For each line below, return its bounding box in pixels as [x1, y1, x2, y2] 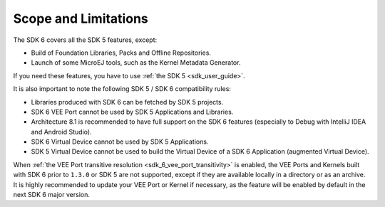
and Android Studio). [31, 127, 92, 136]
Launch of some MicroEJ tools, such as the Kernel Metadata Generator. [31, 58, 241, 67]
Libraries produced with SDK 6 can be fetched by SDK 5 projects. [31, 97, 224, 106]
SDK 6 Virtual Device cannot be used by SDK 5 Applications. [31, 137, 209, 146]
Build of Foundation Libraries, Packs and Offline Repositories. [31, 48, 212, 57]
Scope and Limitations [13, 11, 149, 26]
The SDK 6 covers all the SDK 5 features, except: [13, 36, 158, 44]
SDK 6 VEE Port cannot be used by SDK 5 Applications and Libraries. [31, 107, 234, 116]
